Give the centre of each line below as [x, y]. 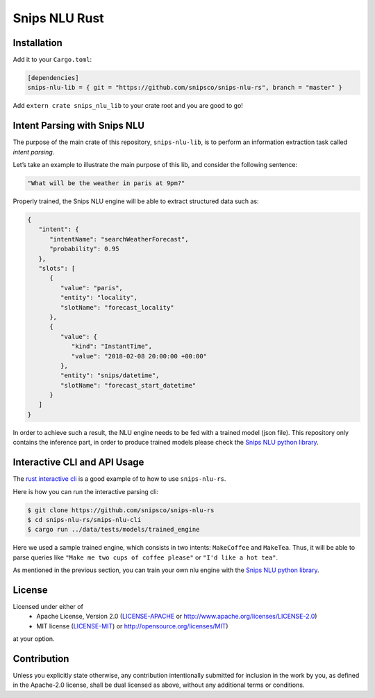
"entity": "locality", [99, 298]
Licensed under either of [48, 606]
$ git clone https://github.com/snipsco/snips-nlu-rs [121, 510]
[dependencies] [53, 78]
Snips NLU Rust [58, 18]
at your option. [34, 639]
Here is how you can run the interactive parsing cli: [86, 491]
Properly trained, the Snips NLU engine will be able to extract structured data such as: [136, 201]
